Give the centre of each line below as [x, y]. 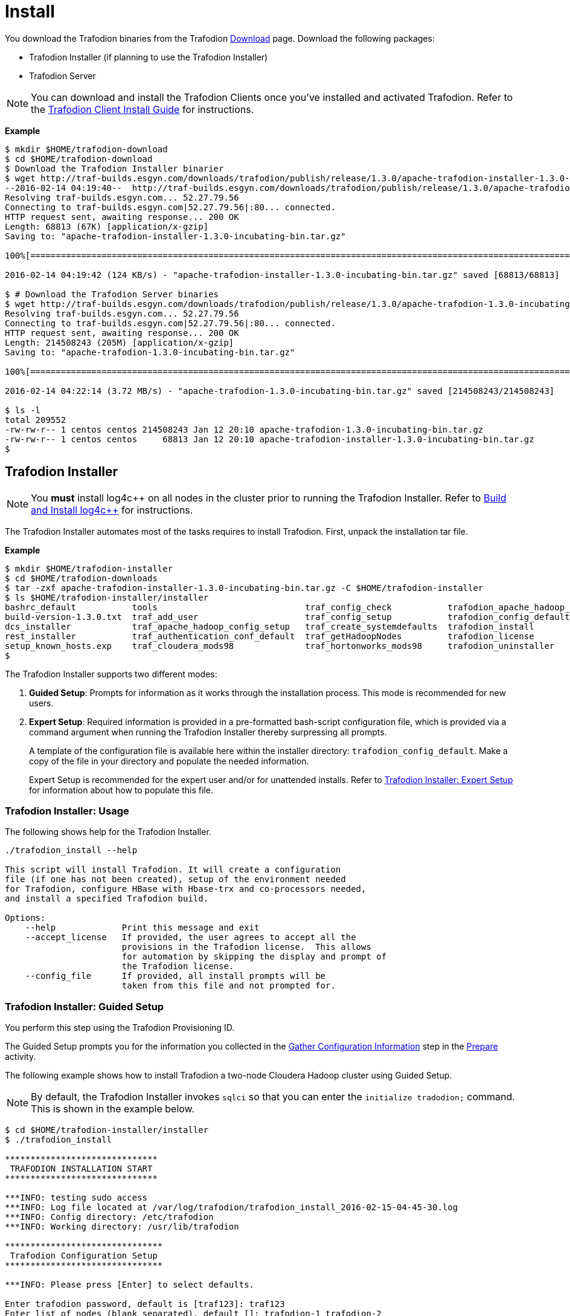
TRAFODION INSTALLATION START [81, 1169]
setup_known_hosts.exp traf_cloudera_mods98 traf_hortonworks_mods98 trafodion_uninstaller [280, 646]
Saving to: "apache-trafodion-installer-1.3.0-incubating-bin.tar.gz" [175, 236]
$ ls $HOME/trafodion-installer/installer [107, 597]
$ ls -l [23, 410]
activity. [21, 1057]
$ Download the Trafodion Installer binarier [114, 168]
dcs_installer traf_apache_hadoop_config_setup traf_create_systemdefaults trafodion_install [270, 626]
